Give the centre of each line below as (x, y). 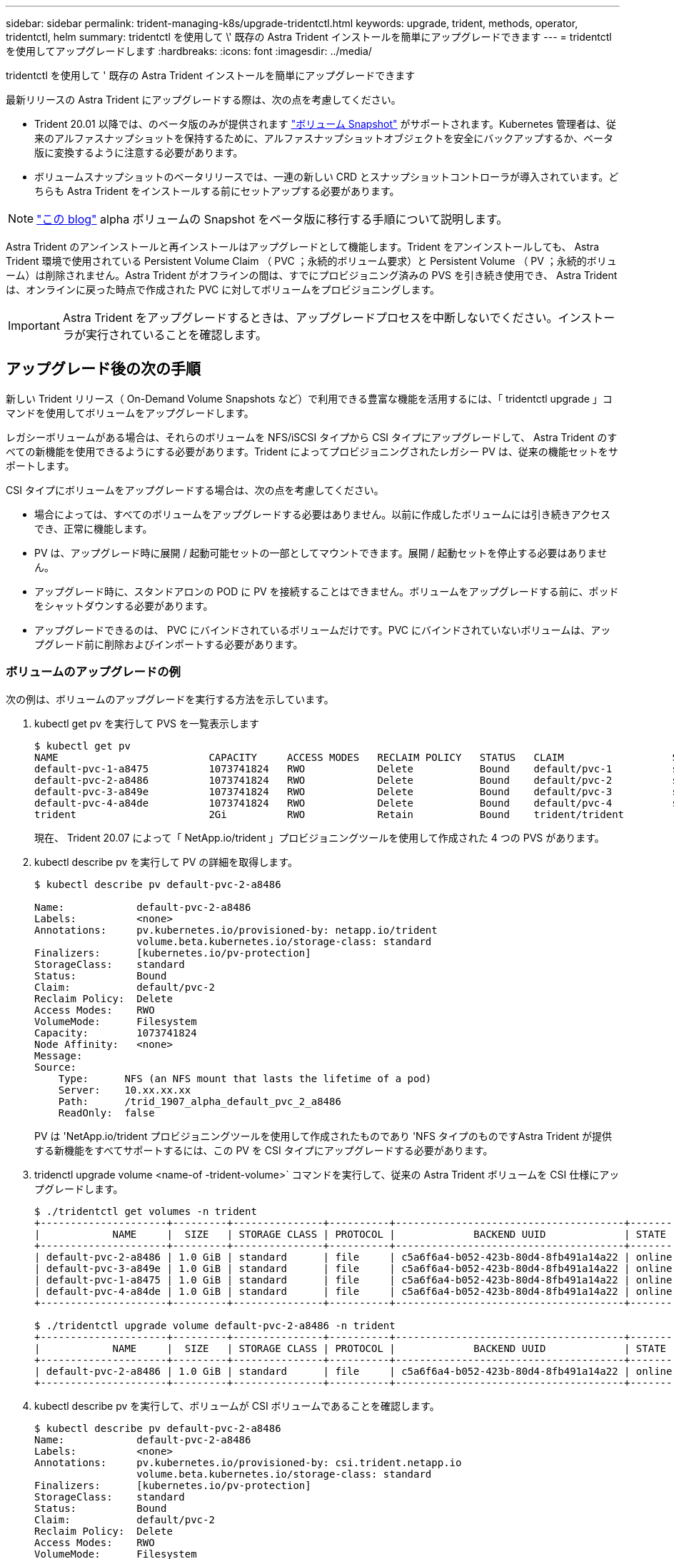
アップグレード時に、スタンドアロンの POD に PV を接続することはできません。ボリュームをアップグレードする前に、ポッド (327, 591)
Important (34, 326)
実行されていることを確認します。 (176, 335)
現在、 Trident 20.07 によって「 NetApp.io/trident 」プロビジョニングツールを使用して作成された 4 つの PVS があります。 (320, 837)
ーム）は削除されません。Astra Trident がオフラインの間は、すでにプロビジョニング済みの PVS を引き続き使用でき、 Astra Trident (312, 275)
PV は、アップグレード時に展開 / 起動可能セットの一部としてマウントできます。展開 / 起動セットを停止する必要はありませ (321, 553)
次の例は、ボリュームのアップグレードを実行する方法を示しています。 (170, 699)
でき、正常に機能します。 (94, 528)
